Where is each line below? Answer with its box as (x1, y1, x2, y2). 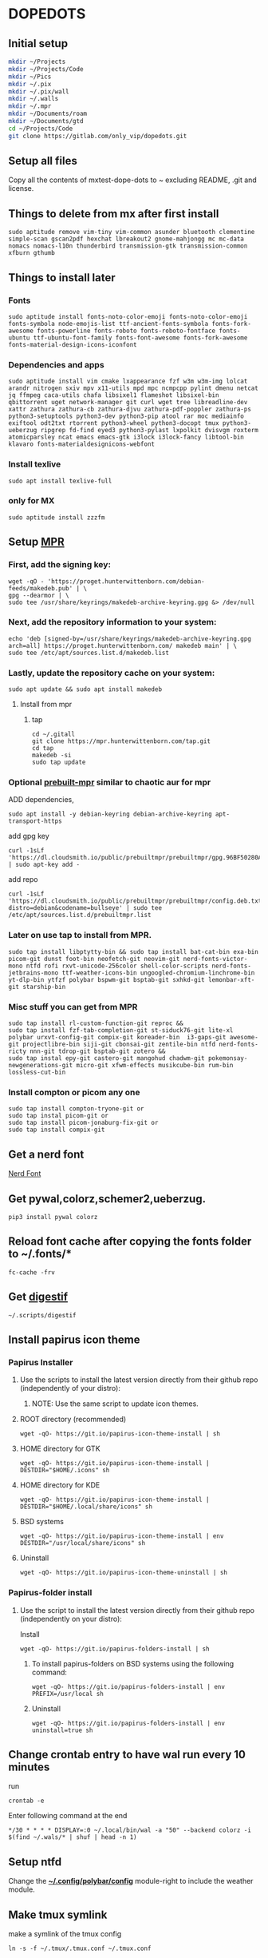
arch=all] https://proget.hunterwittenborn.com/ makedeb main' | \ (8, 641, 238, 649)
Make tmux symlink (8, 1908, 108, 1921)
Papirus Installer (8, 1356, 73, 1368)
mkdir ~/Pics (8, 73, 52, 81)
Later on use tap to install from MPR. (8, 930, 152, 941)
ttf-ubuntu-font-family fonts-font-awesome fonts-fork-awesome (33, 333, 248, 342)
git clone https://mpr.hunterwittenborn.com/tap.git (31, 737, 211, 745)
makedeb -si (31, 752, 72, 760)
